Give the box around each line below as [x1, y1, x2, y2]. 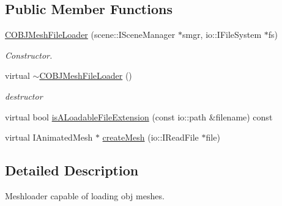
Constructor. [5, 48, 53, 61]
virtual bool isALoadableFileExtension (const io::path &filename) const [5, 110, 273, 123]
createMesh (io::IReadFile [102, 131, 199, 144]
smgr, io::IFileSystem [182, 28, 262, 41]
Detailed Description [5, 161, 139, 180]
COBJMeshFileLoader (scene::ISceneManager [5, 28, 176, 41]
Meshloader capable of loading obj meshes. [5, 189, 165, 202]
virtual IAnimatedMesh [5, 131, 93, 144]
